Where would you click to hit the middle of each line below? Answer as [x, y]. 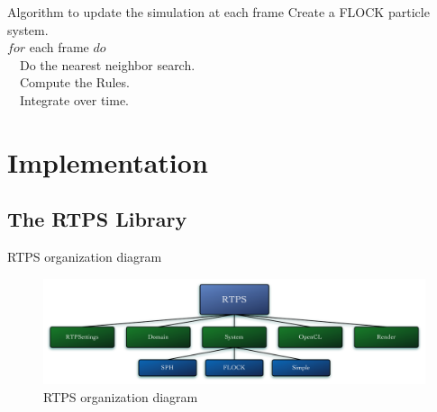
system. [28, 29]
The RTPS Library [97, 219]
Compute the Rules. [74, 82]
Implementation [108, 161]
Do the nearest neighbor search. [107, 64]
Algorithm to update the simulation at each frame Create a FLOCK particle [218, 12]
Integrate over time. [74, 99]
